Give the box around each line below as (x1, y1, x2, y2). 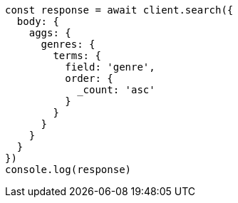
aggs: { (29, 27, 71, 38)
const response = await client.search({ (5, 4, 234, 16)
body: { (16, 16, 59, 27)
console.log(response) (5, 164, 132, 175)
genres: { (41, 38, 95, 50)
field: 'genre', (65, 61, 155, 73)
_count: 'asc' (77, 84, 155, 95)
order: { (65, 73, 113, 84)
